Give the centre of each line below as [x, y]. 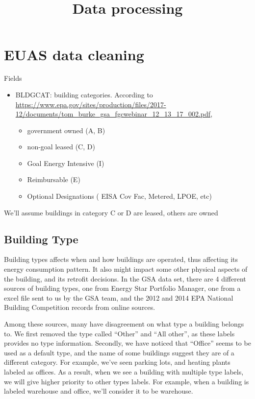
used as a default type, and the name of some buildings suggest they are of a [119, 352]
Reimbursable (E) [54, 179]
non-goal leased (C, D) [61, 147]
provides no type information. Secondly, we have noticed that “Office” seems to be [127, 343]
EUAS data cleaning [74, 55]
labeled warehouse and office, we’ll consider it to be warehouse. [99, 391]
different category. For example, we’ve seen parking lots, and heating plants [117, 362]
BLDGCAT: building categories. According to [84, 94]
